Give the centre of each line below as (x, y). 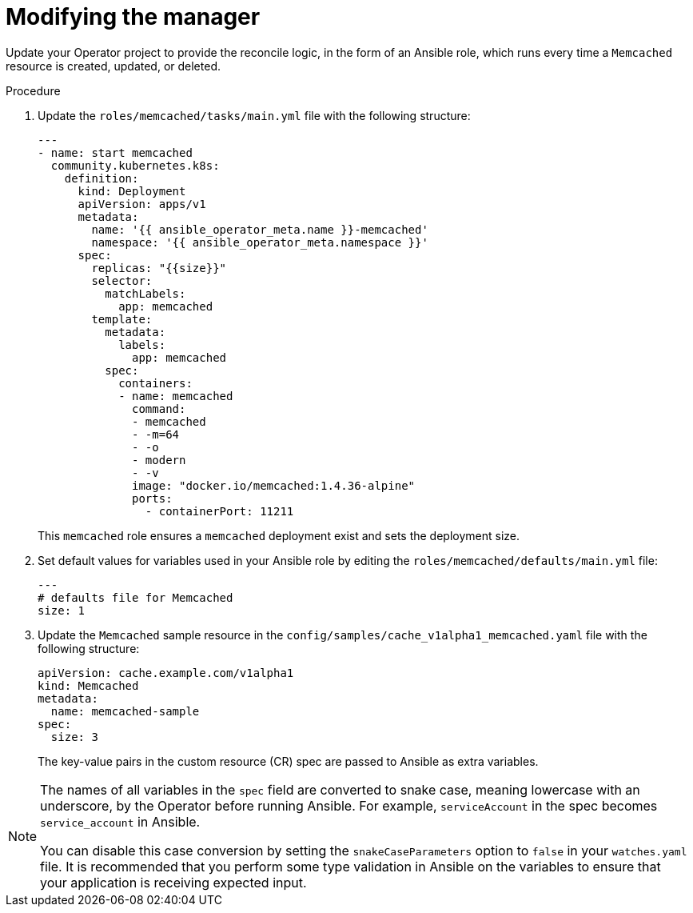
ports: (152, 498)
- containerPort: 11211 (219, 511)
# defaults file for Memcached (135, 597)
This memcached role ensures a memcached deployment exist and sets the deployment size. (279, 535)
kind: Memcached (88, 685)
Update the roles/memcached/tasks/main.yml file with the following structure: (254, 115)
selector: (122, 280)
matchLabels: (145, 293)
